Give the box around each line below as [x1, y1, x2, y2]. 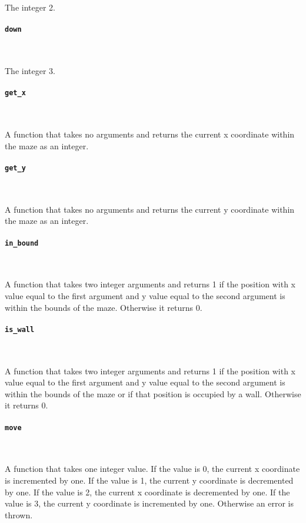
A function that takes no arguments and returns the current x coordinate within [5, 128, 295, 140]
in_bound [5, 239, 39, 247]
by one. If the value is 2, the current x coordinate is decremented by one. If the [5, 485, 290, 498]
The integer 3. [5, 65, 55, 77]
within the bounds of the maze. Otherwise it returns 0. [5, 301, 202, 313]
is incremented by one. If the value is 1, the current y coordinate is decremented [5, 474, 294, 487]
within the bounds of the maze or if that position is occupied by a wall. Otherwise [5, 387, 301, 400]
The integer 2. [5, 1, 55, 13]
